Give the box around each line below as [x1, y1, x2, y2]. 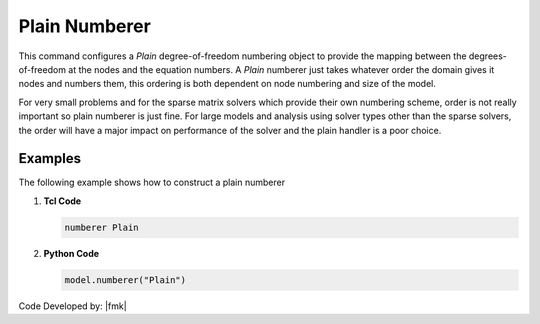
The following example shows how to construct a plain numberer [18, 176, 285, 189]
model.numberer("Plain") [64, 274, 187, 285]
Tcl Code [43, 195, 82, 207]
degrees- [468, 50, 507, 62]
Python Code [43, 247, 100, 259]
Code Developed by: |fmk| [18, 300, 127, 312]
